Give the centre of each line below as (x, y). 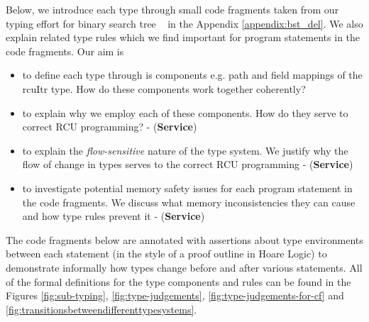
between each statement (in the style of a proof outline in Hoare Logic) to (166, 254)
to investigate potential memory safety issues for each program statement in (187, 188)
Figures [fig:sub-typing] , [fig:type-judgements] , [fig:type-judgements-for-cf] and (175, 295)
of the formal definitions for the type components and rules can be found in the (178, 281)
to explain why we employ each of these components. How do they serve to (185, 112)
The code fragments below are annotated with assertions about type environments (184, 239)
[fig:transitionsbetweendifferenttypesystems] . (101, 309)
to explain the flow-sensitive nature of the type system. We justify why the (185, 150)
